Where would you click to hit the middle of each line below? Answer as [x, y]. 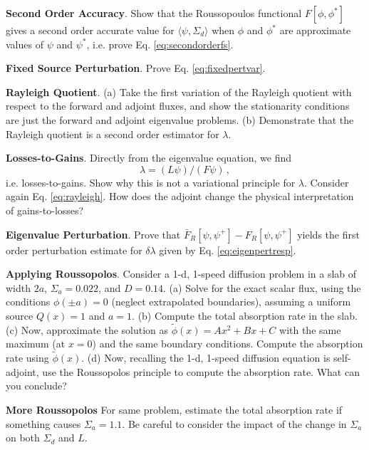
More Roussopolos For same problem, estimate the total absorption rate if [174, 409]
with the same [310, 329]
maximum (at [36, 344]
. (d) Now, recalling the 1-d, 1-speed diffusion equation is [206, 358]
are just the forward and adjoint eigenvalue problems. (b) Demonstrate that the [180, 119]
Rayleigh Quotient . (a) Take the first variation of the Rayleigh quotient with [179, 91]
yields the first [328, 234]
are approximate [315, 30]
